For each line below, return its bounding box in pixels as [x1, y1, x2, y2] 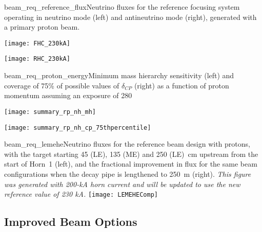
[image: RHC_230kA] [4, 55, 70, 63]
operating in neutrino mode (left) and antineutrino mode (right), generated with [4, 11, 257, 22]
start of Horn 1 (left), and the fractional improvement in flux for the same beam [4, 158, 257, 169]
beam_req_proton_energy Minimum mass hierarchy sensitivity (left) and [4, 70, 234, 81]
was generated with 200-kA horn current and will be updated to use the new [4, 178, 240, 189]
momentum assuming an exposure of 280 [4, 90, 132, 101]
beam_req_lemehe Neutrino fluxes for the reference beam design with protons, [4, 138, 250, 149]
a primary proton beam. [4, 21, 80, 32]
